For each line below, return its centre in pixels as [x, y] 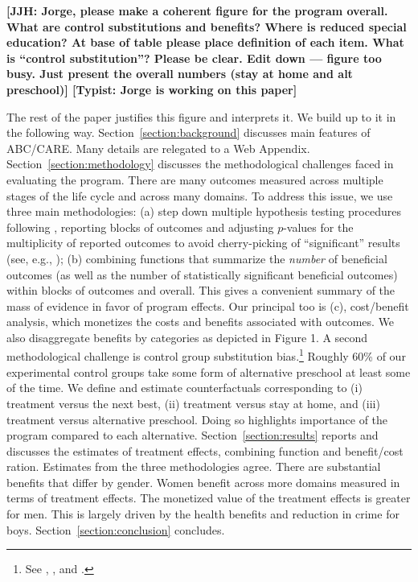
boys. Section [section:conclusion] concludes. [116, 529]
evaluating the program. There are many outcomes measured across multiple [195, 179]
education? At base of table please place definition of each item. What [205, 42]
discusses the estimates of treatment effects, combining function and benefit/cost [205, 450]
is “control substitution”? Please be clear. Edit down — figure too [194, 58]
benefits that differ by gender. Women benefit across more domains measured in [203, 482]
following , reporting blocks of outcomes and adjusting [140, 227]
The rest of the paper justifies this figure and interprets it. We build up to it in [201, 116]
